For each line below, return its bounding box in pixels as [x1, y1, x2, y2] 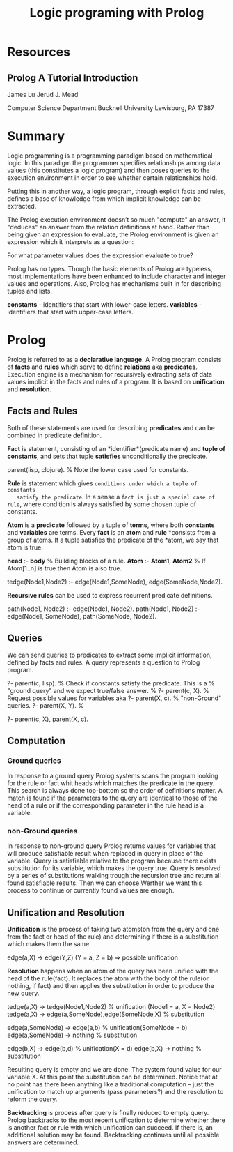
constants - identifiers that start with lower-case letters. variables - [7, 300, 202, 308]
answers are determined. [7, 1138, 79, 1146]
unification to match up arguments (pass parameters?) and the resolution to [7, 1088, 224, 1096]
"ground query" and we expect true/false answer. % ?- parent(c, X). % [7, 686, 210, 695]
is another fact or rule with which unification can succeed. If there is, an [7, 1123, 214, 1132]
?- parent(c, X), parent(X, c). [7, 715, 88, 723]
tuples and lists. [7, 287, 52, 295]
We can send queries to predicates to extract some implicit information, [7, 651, 212, 659]
